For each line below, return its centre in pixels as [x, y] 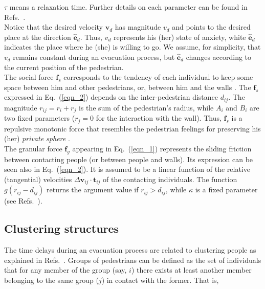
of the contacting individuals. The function [170, 179]
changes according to [219, 57]
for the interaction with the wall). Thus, [159, 118]
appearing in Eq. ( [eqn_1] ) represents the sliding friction [162, 148]
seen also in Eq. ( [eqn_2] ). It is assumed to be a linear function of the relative [127, 169]
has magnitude [138, 27]
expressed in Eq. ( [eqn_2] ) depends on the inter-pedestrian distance [111, 97]
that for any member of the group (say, [65, 270]
